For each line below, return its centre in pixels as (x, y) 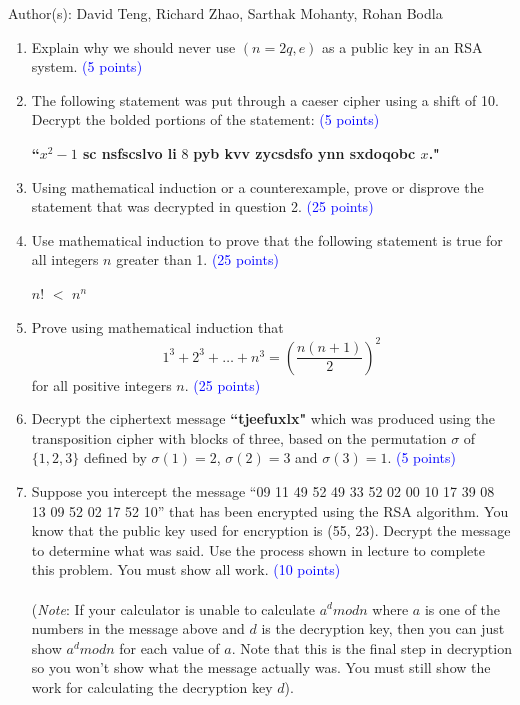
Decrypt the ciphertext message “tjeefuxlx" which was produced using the (263, 418)
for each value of (169, 647)
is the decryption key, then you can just (383, 628)
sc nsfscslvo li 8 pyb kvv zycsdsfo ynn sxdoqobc (249, 152)
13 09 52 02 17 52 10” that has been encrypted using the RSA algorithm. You (270, 510)
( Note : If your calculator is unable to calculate (173, 608)
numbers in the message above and (138, 628)
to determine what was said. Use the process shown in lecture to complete (258, 549)
